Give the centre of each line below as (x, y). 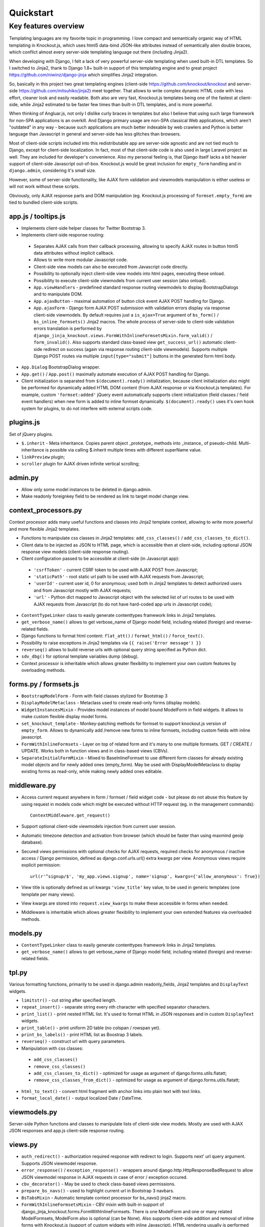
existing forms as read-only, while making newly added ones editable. (92, 772)
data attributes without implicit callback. (74, 253)
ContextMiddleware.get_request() (70, 815)
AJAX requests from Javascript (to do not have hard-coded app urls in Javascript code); (123, 604)
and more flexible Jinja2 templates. (45, 529)
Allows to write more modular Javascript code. (81, 260)
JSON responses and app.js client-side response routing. (67, 1131)
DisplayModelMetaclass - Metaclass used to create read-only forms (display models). (111, 703)
